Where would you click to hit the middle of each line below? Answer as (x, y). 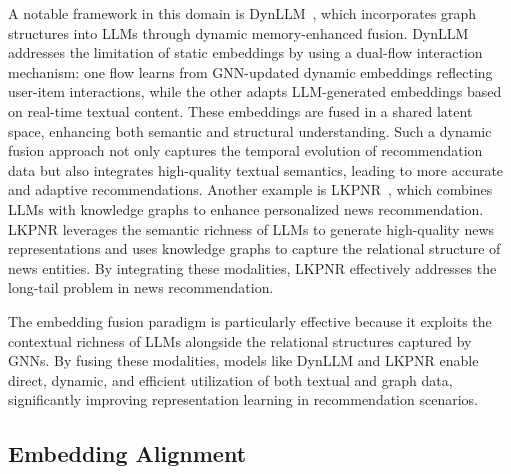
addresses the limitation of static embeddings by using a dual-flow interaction (245, 52)
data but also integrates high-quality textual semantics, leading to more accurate (256, 169)
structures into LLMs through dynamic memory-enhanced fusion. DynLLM (238, 32)
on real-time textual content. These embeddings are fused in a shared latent (240, 110)
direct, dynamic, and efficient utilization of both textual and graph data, (230, 379)
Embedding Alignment (127, 453)
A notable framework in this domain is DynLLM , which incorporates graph (242, 13)
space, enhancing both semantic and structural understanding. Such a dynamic (250, 130)
